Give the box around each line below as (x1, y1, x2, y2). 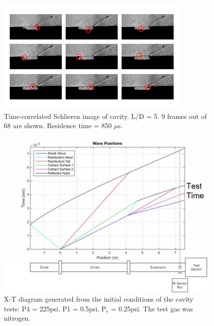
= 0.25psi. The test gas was (111, 303, 193, 313)
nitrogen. (4, 313, 31, 323)
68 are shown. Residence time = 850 (4, 120, 112, 131)
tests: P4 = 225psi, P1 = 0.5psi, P (4, 303, 107, 313)
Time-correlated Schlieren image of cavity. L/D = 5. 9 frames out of (4, 111, 207, 121)
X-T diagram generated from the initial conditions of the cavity (4, 294, 194, 304)
